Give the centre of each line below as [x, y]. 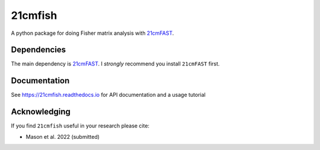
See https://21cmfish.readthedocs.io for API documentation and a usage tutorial [108, 95]
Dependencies [39, 50]
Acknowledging [41, 112]
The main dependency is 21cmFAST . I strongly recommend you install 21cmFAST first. [115, 64]
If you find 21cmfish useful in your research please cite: [80, 126]
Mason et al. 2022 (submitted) [63, 136]
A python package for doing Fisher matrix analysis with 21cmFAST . [92, 33]
